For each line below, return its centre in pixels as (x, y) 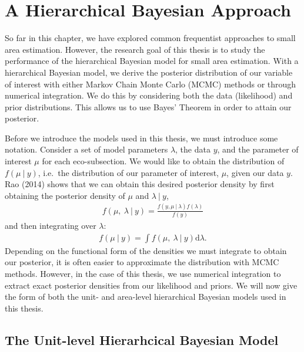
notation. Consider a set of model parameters (86, 149)
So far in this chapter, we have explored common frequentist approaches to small (150, 38)
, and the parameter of (258, 149)
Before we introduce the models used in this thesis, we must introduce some (141, 138)
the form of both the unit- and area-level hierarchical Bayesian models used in (146, 297)
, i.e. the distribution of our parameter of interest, (128, 172)
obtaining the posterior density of (65, 195)
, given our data (255, 172)
